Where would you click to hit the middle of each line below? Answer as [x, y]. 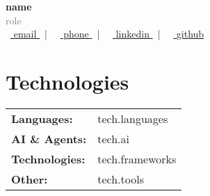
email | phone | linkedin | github [109, 34]
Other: [30, 179]
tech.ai [113, 138]
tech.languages [133, 118]
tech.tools [121, 179]
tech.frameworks [137, 158]
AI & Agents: [49, 138]
